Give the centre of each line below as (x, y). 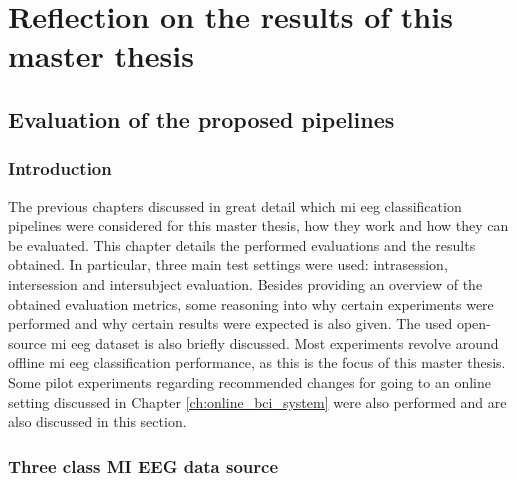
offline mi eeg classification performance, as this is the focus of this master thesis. (257, 362)
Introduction (60, 168)
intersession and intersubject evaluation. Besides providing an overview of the (245, 283)
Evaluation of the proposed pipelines (201, 118)
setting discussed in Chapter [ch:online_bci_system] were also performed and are (257, 401)
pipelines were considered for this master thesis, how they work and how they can (258, 225)
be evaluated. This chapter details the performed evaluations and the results (242, 244)
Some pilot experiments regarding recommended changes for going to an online (249, 381)
